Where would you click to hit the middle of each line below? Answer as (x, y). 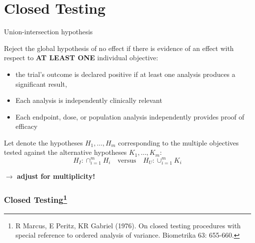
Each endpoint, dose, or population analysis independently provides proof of (130, 116)
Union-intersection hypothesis (49, 32)
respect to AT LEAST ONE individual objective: (81, 58)
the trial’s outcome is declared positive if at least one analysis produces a (125, 74)
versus (127, 160)
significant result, (41, 84)
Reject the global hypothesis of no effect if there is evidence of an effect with (119, 48)
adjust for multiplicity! (56, 176)
